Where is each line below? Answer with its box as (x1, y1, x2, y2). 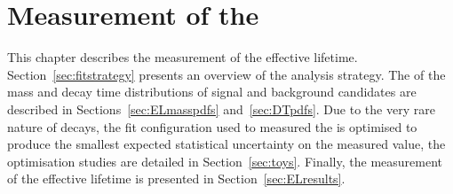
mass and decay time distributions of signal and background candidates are (7, 82, 417, 101)
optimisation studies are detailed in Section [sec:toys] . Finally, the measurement (7, 151, 442, 170)
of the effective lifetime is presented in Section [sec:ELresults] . (7, 169, 346, 188)
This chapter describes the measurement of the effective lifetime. (7, 48, 358, 66)
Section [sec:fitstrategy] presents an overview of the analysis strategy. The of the (7, 65, 446, 83)
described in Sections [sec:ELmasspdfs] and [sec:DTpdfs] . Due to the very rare (7, 99, 435, 118)
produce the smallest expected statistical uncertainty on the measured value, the (7, 135, 446, 153)
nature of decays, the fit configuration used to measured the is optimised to (7, 117, 417, 136)
